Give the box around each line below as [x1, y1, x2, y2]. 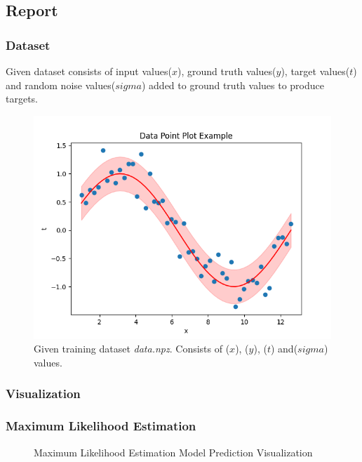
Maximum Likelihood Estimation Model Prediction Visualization [34, 444, 313, 459]
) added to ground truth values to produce [141, 77, 324, 92]
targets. [6, 91, 39, 106]
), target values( [281, 64, 350, 78]
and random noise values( [6, 77, 116, 92]
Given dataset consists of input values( [6, 64, 172, 78]
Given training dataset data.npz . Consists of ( [34, 341, 230, 356]
